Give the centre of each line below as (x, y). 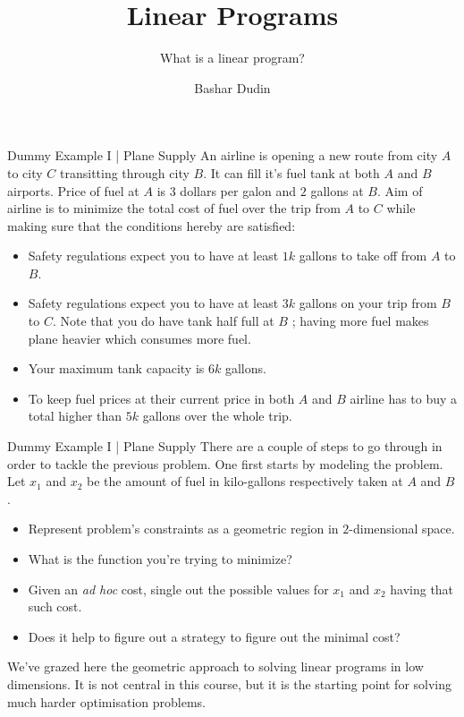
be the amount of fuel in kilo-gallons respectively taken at (245, 481)
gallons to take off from (363, 256)
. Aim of (400, 190)
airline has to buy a (404, 398)
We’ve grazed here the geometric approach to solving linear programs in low (215, 666)
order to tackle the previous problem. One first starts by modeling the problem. (225, 463)
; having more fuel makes (360, 321)
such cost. (55, 606)
